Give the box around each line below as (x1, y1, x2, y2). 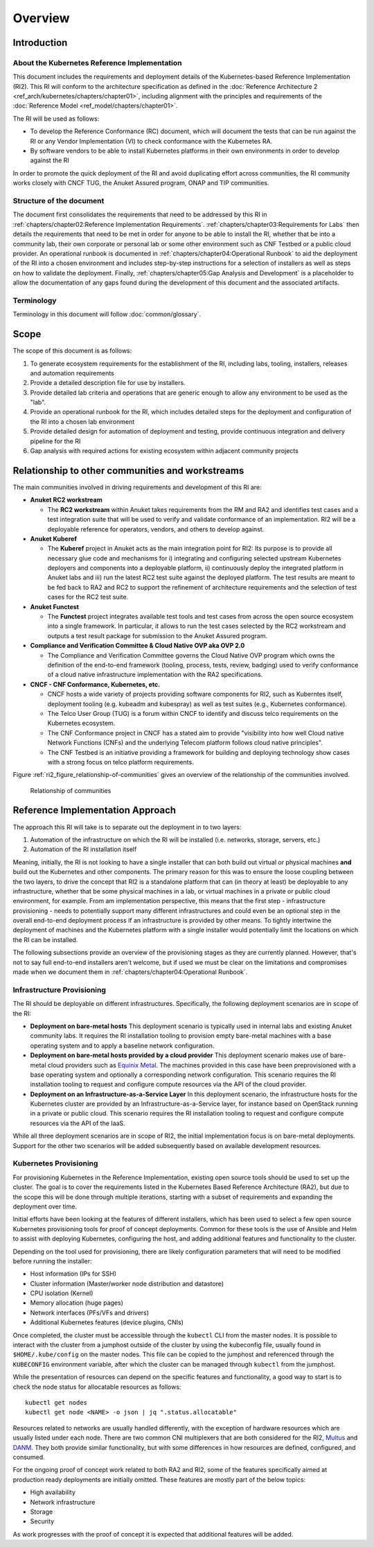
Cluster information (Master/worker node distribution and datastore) (30, 1279, 224, 1288)
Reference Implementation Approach (12, 805, 177, 817)
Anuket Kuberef (30, 534, 78, 542)
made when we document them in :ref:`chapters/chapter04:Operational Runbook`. (12, 968, 248, 976)
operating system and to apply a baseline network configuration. (30, 1041, 215, 1050)
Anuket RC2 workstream (30, 496, 103, 504)
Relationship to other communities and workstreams (12, 465, 244, 477)
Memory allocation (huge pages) (30, 1299, 124, 1307)
